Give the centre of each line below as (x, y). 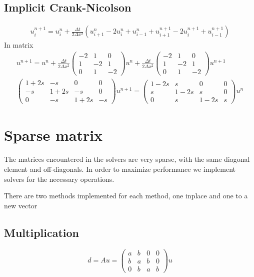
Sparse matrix (53, 135)
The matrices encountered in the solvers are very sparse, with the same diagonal (127, 159)
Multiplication (42, 232)
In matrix (19, 45)
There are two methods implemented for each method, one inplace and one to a (126, 196)
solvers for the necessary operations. (59, 179)
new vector (21, 205)
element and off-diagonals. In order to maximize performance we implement (120, 169)
